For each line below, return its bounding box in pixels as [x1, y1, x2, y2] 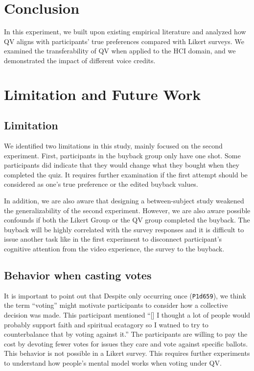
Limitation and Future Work [4, 84, 201, 104]
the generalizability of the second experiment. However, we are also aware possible [4, 205, 251, 215]
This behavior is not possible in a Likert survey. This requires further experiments [4, 348, 250, 358]
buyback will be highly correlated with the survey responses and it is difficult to [4, 224, 244, 234]
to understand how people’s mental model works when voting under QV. [4, 358, 222, 368]
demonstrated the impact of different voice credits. [4, 55, 156, 65]
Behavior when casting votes [4, 268, 152, 282]
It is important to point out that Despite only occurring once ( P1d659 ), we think [4, 290, 246, 300]
